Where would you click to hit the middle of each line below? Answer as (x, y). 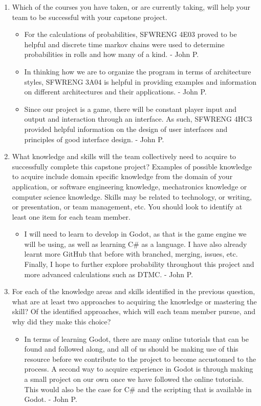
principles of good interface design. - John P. (94, 139)
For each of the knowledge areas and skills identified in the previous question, (134, 291)
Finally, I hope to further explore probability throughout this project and (139, 264)
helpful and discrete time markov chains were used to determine (124, 44)
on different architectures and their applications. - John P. (115, 92)
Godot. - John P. (51, 399)
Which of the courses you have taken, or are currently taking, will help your (131, 7)
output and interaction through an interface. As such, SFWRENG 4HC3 (138, 119)
